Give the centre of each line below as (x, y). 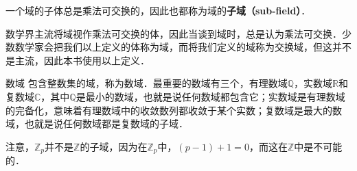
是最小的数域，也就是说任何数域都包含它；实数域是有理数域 (210, 96)
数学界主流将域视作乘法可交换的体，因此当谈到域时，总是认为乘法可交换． (174, 33)
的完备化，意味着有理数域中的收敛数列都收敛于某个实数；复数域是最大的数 (174, 110)
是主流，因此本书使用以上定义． (78, 60)
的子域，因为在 (114, 146)
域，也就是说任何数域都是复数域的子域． (97, 123)
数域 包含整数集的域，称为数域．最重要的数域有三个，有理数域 (147, 83)
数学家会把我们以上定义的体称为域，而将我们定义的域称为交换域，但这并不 (183, 47)
